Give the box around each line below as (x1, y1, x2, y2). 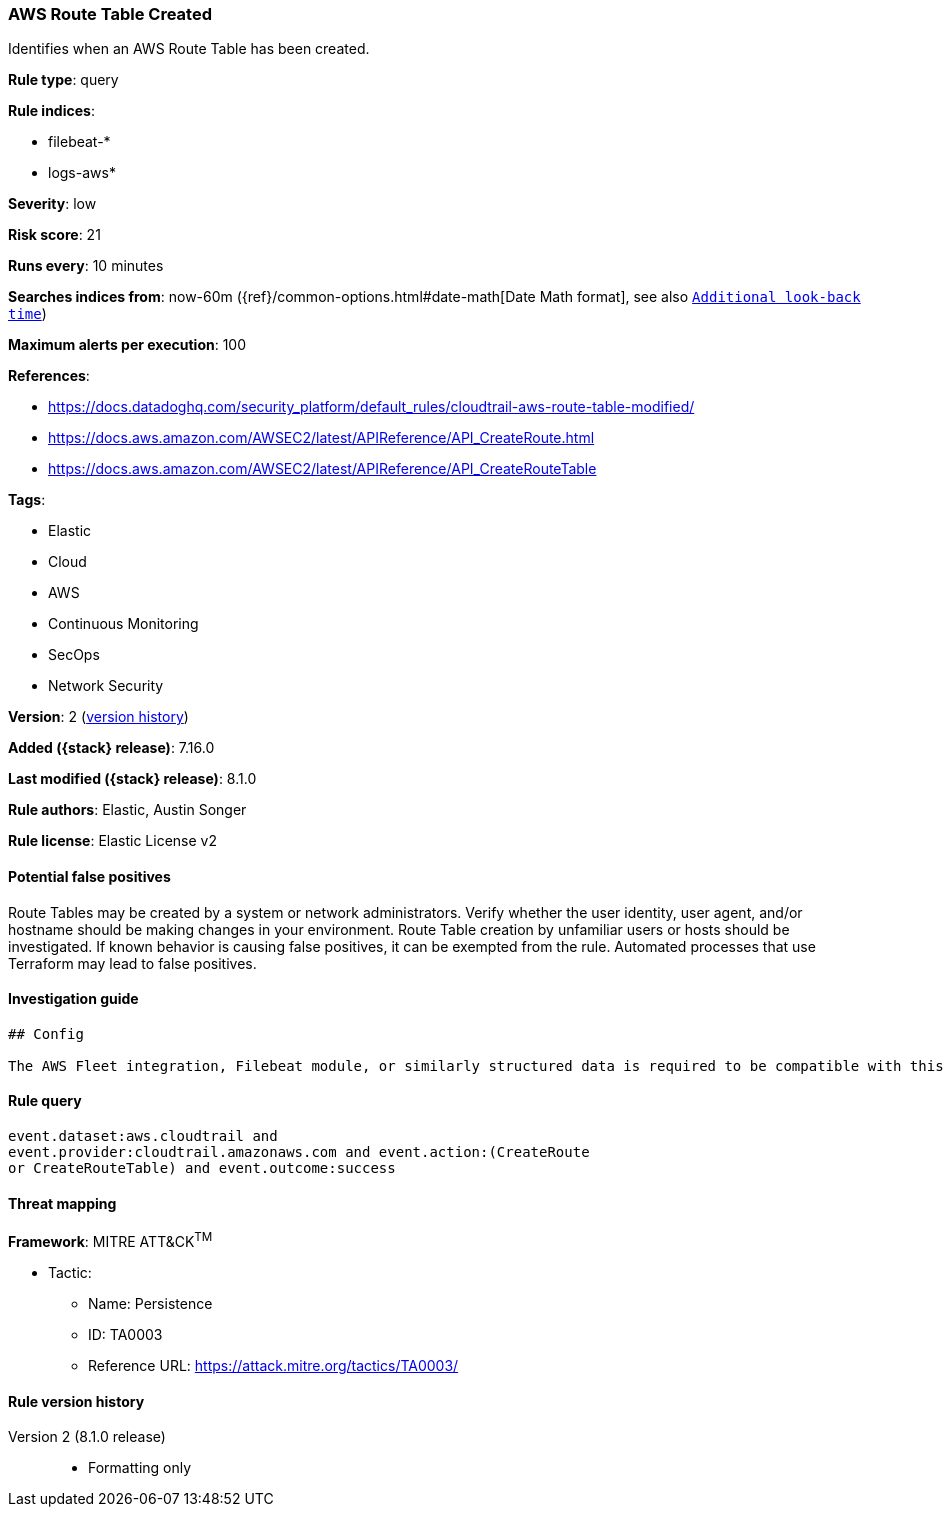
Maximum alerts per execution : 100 (8, 336, 247, 354)
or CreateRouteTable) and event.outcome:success (8, 1160, 396, 1177)
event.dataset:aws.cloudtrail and (8, 1128, 278, 1145)
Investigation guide (8, 990, 139, 1008)
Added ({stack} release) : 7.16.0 (8, 739, 215, 757)
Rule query (8, 1092, 82, 1110)
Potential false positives (8, 867, 171, 885)
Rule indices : (8, 102, 95, 120)
